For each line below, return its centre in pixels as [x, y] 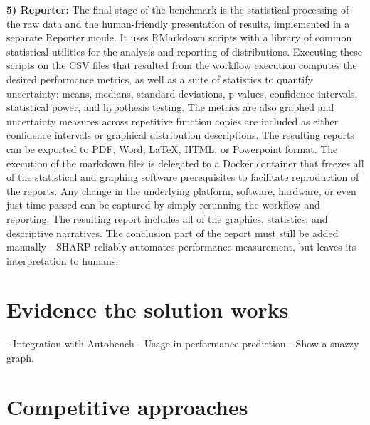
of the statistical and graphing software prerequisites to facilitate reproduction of [183, 177]
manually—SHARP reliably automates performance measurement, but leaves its [181, 247]
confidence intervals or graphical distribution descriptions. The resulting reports [180, 135]
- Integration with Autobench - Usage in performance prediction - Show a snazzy [183, 343]
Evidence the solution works [148, 309]
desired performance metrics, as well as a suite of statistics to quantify [160, 79]
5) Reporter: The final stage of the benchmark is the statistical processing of [178, 9]
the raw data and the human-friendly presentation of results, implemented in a [178, 23]
